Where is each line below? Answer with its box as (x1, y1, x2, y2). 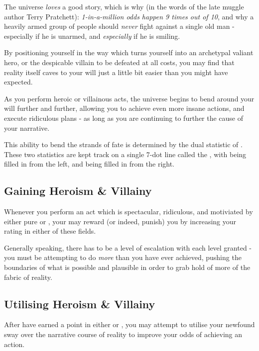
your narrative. (4, 122, 50, 133)
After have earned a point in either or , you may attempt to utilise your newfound (4, 319, 255, 330)
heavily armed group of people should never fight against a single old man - (4, 21, 235, 31)
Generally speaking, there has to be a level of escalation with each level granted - (4, 242, 252, 253)
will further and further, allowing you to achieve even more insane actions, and (4, 103, 245, 113)
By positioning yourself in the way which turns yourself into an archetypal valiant (4, 47, 254, 58)
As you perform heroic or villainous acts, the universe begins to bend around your (4, 93, 255, 103)
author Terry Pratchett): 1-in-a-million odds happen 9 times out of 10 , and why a (4, 11, 254, 21)
